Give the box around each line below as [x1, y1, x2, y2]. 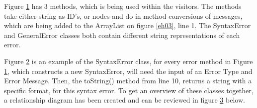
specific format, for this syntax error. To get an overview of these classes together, [4, 85, 254, 95]
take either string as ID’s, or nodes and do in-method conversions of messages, [4, 10, 243, 21]
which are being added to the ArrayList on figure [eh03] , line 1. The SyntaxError [4, 20, 251, 31]
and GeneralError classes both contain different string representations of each [4, 30, 240, 40]
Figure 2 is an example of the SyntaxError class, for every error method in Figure [4, 56, 253, 66]
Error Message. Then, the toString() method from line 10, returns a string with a [4, 75, 252, 86]
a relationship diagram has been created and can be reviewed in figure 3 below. [4, 95, 245, 105]
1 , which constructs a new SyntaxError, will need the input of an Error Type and [4, 66, 253, 76]
